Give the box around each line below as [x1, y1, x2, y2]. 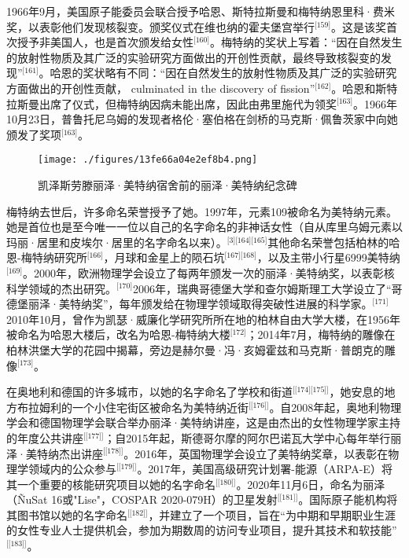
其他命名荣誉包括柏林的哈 [267, 233, 400, 250]
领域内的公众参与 [28, 461, 116, 477]
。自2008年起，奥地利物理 [269, 398, 402, 415]
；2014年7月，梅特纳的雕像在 [246, 326, 396, 343]
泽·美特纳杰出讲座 [6, 445, 103, 461]
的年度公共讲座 [6, 429, 83, 446]
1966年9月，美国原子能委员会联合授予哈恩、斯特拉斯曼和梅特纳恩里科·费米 [6, 3, 395, 19]
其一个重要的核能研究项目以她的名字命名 [6, 475, 216, 492]
